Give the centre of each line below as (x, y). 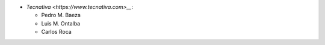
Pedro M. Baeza (61, 15)
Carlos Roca (56, 32)
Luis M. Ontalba (61, 23)
